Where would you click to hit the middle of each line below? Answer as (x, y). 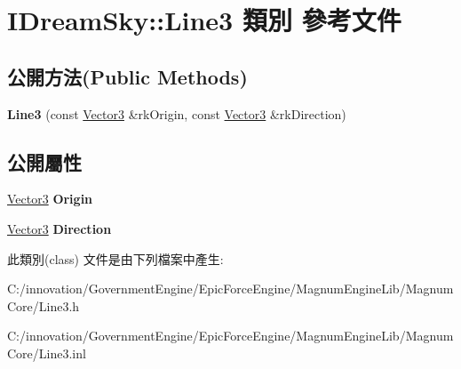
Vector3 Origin (50, 199)
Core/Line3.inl (47, 353)
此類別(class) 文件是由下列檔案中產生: (115, 258)
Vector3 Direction (60, 228)
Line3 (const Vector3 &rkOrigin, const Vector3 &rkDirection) (177, 113)
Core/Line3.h (44, 305)
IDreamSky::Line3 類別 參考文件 (204, 20)
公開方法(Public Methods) (127, 76)
